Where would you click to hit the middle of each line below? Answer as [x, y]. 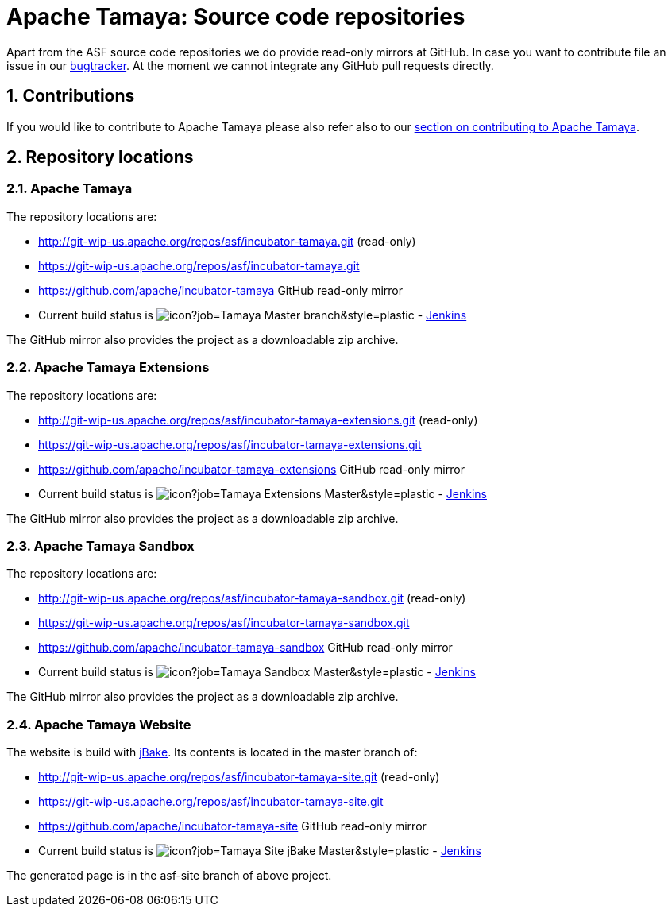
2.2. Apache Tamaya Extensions [108, 368]
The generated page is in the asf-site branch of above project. [169, 876]
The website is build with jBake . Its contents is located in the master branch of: [212, 752]
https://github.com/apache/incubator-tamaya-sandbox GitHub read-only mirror [245, 648]
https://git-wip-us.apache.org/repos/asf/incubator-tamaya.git [199, 265]
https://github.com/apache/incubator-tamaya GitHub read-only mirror [220, 290]
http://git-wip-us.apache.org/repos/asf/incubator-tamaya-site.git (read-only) [239, 777]
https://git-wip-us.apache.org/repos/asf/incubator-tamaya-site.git [211, 802]
